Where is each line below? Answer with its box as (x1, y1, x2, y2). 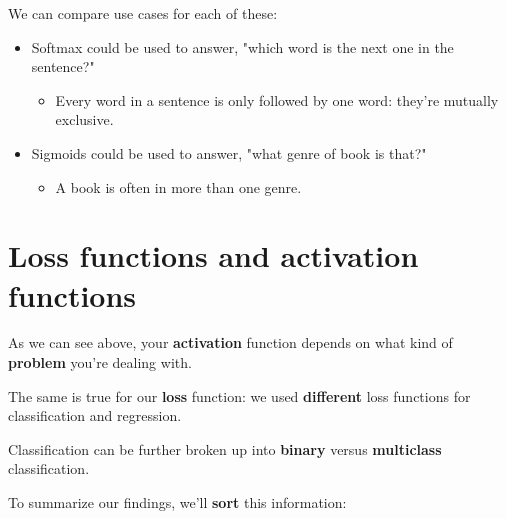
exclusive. (55, 109, 114, 130)
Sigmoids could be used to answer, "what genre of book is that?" (31, 142, 427, 163)
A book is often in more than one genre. (55, 176, 302, 197)
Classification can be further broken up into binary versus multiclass (8, 438, 442, 459)
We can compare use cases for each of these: (8, 3, 278, 23)
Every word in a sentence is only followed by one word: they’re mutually (55, 89, 499, 110)
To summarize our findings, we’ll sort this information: (8, 492, 347, 513)
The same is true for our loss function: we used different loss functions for (8, 385, 471, 406)
